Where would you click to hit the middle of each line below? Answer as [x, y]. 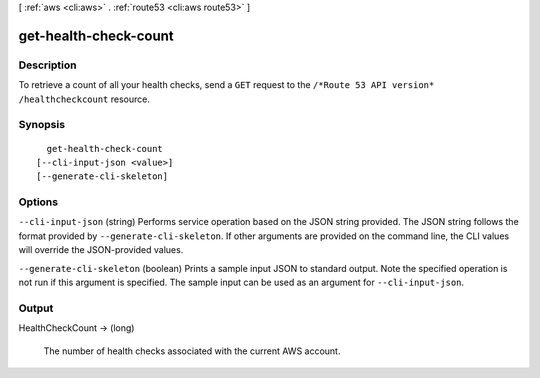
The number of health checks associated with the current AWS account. [192, 351]
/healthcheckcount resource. [84, 99]
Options [38, 202]
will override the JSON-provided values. [101, 250]
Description [47, 65]
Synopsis [41, 125]
